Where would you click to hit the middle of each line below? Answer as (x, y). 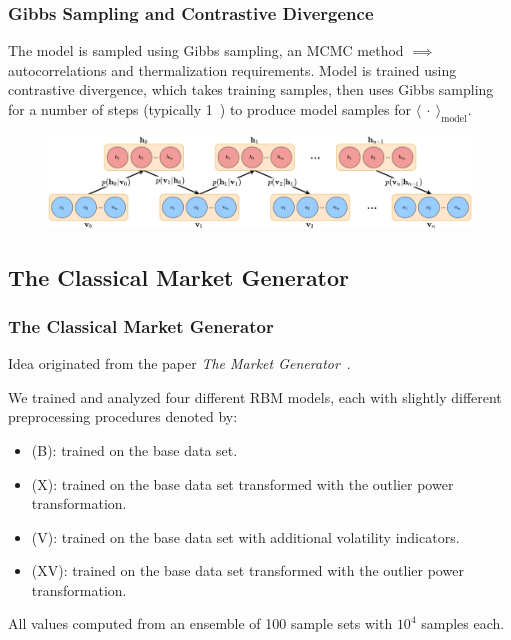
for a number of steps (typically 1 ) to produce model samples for (209, 109)
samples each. (463, 623)
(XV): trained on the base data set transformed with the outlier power (247, 570)
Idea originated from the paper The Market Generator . (179, 363)
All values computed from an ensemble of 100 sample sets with (200, 623)
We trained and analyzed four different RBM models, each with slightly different (255, 396)
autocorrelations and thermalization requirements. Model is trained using (232, 69)
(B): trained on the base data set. (134, 449)
